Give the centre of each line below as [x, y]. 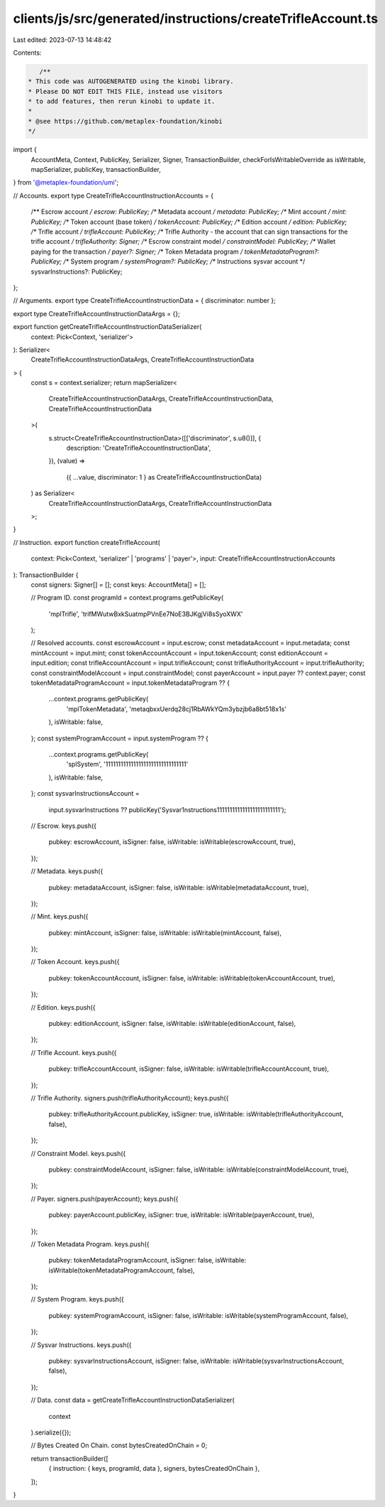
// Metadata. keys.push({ [67, 871]
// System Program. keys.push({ [77, 1300]
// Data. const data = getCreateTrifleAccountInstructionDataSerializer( [133, 1400]
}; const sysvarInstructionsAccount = [85, 794]
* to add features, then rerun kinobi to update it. [122, 102]
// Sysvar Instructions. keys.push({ [81, 1345]
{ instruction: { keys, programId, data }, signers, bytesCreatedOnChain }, [154, 1469]
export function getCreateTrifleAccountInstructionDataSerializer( [107, 327]
